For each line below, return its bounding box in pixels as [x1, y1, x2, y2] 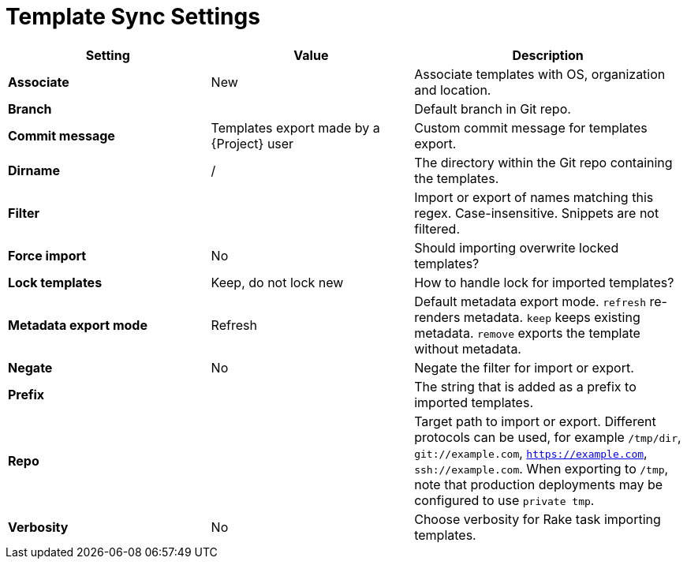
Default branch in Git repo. [414, 100, 571, 117]
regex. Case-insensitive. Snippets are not [414, 204, 659, 221]
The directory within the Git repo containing [414, 154, 673, 170]
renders [414, 309, 461, 325]
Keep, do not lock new [211, 274, 344, 290]
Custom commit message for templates [414, 119, 648, 136]
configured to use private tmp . [414, 492, 595, 508]
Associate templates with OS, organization [414, 65, 666, 82]
